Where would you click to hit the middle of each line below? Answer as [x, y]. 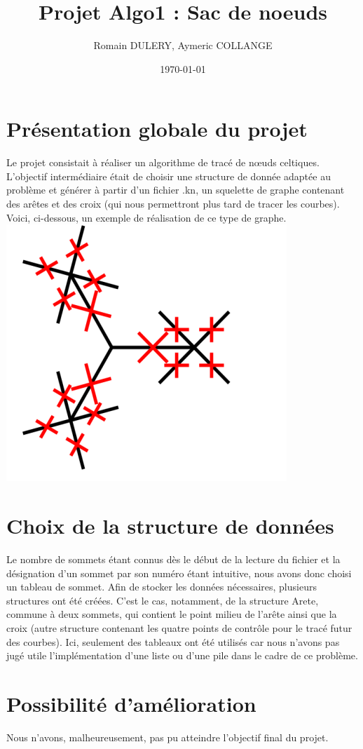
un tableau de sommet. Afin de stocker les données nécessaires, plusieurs [162, 587]
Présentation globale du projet [157, 129]
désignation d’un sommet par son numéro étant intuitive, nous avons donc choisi [179, 573]
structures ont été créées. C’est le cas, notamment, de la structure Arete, [163, 600]
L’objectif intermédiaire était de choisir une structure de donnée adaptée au [169, 176]
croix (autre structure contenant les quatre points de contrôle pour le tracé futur [179, 627]
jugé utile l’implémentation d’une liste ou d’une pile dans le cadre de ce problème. [182, 655]
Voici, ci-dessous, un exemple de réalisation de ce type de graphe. [146, 217]
